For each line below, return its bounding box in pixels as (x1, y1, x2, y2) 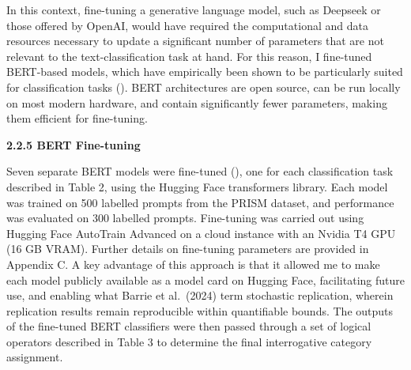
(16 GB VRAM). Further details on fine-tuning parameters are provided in (6, 240, 369, 257)
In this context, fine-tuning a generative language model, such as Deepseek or (6, 2, 381, 17)
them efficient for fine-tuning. (6, 110, 148, 126)
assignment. (6, 349, 63, 365)
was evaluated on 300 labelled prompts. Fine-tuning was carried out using (6, 210, 364, 226)
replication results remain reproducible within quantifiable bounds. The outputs (6, 302, 394, 319)
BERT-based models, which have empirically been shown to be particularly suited (6, 63, 403, 80)
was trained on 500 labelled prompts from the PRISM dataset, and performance (6, 194, 394, 210)
